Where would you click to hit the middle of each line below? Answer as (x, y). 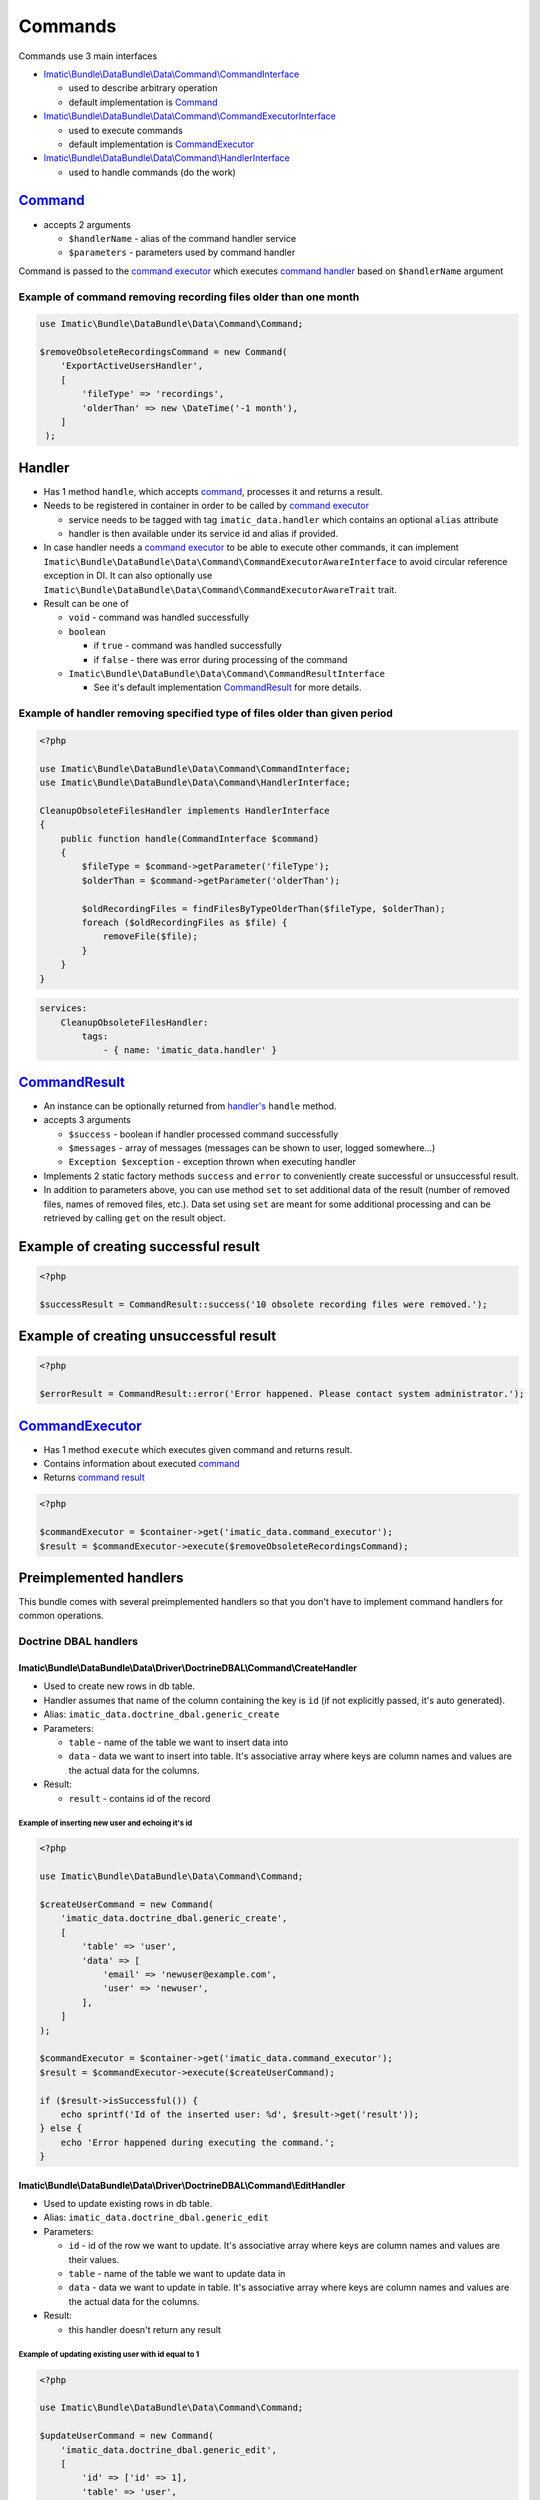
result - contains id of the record (139, 1798)
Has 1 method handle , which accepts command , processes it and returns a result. (213, 491)
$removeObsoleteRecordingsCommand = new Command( (163, 352)
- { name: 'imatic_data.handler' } (189, 1050)
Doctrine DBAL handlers (78, 1642)
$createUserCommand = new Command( (126, 1904)
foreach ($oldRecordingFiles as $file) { (184, 923)
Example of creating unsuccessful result (147, 1336)
